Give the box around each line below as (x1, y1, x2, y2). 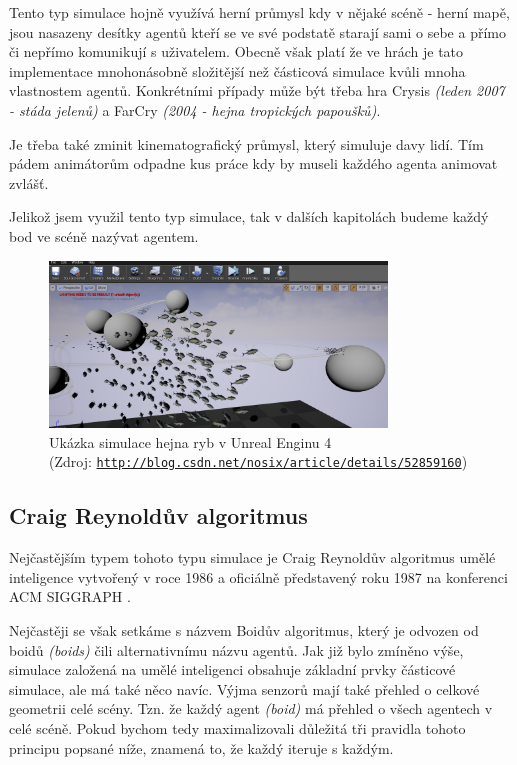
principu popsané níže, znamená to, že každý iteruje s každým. (9, 737, 394, 758)
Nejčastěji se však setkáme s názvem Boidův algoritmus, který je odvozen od (9, 619, 479, 640)
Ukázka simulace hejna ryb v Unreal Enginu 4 (49, 431, 332, 452)
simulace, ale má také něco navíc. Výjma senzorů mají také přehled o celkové (9, 678, 480, 699)
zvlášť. (9, 172, 49, 193)
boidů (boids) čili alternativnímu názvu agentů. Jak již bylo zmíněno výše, (9, 639, 464, 660)
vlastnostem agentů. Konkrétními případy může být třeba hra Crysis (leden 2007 (9, 80, 505, 101)
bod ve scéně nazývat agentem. (9, 225, 199, 246)
